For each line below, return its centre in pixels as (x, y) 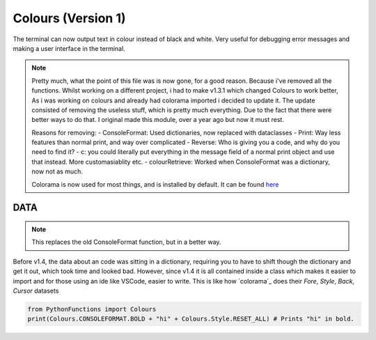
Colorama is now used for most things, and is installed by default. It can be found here (155, 184)
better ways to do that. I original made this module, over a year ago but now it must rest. (158, 120)
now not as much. (57, 171)
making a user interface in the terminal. (69, 48)
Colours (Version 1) (69, 18)
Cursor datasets (36, 291)
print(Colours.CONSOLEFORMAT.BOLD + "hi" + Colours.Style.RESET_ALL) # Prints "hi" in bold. (191, 319)
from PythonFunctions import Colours (92, 309)
